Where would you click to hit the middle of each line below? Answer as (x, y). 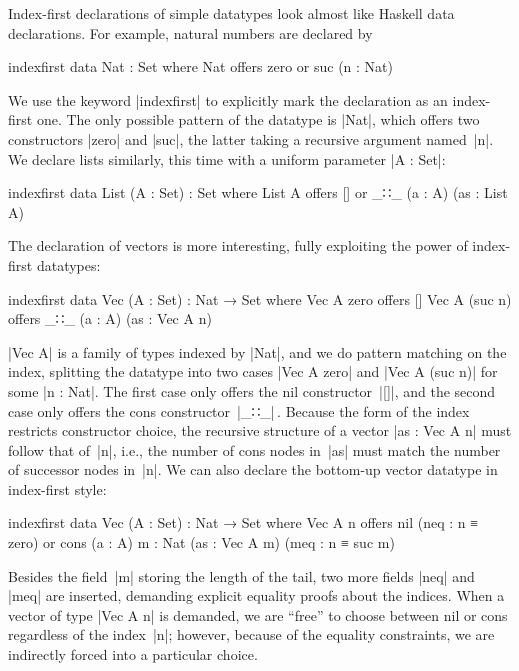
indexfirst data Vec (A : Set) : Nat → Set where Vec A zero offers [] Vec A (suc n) (260, 298)
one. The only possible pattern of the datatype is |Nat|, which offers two (258, 119)
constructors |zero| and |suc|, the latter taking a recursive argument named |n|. (251, 138)
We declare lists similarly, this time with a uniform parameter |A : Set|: (227, 158)
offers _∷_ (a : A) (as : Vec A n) (110, 318)
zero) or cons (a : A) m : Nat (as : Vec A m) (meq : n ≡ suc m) (201, 542)
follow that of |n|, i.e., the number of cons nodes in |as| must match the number (254, 449)
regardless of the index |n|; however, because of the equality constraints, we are (251, 634)
